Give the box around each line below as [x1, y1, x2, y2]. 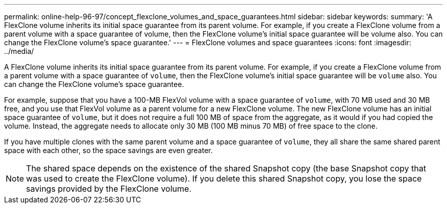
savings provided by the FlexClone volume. [26, 184, 191, 194]
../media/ [4, 47, 34, 55]
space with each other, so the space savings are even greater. [4, 146, 213, 155]
